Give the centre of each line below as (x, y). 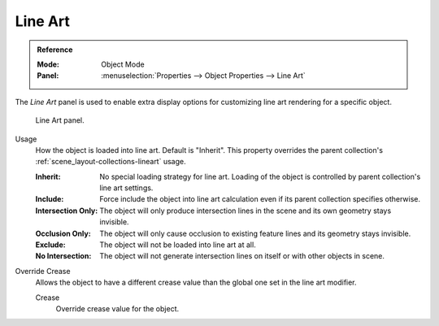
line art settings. (126, 188)
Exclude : (50, 245)
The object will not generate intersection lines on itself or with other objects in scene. (242, 256)
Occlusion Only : (63, 233)
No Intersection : (63, 256)
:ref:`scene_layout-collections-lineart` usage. (111, 162)
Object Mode (123, 64)
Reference (55, 50)
